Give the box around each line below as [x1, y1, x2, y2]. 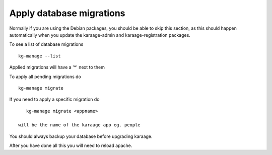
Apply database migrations [9, 8, 125, 19]
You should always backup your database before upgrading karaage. [9, 133, 153, 139]
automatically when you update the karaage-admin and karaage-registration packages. [9, 32, 191, 38]
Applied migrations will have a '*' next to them [9, 64, 105, 70]
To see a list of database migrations [9, 41, 84, 47]
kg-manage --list [18, 53, 61, 59]
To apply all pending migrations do [9, 73, 82, 80]
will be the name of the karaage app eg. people [18, 122, 141, 128]
